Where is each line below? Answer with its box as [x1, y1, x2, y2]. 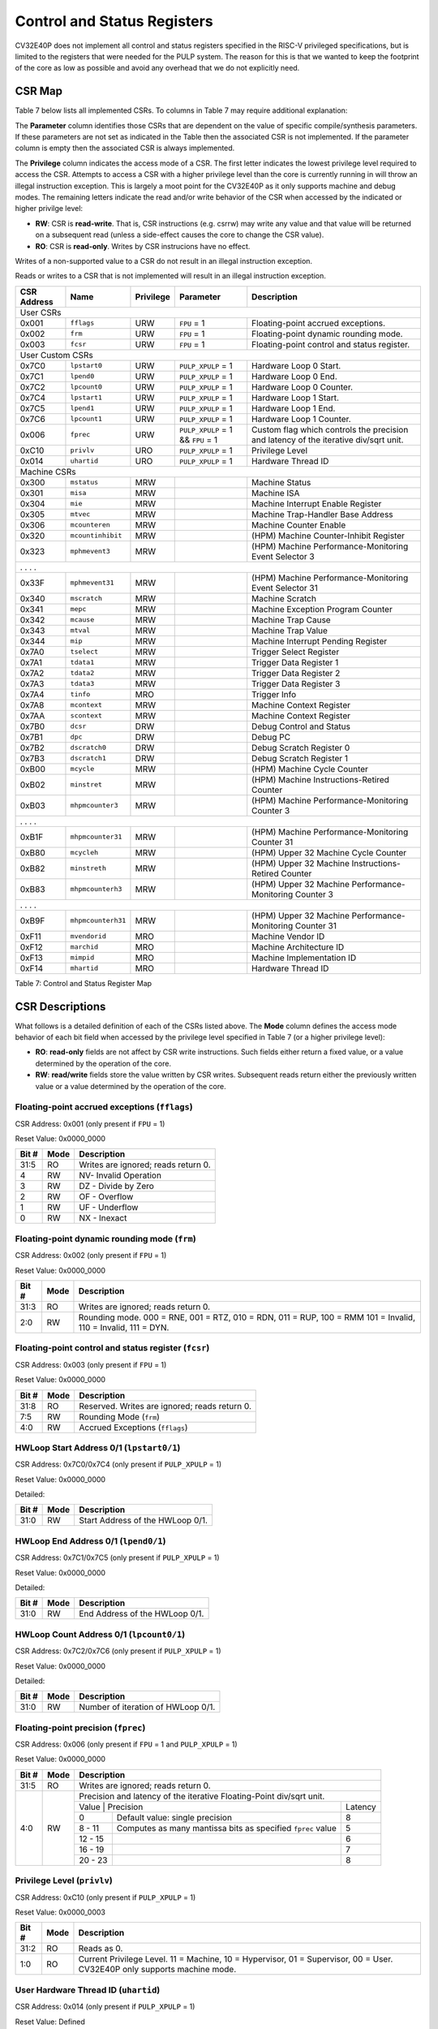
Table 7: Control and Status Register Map [15, 978, 152, 988]
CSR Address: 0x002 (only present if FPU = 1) [15, 1251, 167, 1260]
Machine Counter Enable [251, 519, 346, 531]
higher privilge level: [15, 204, 84, 213]
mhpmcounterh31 [70, 916, 127, 925]
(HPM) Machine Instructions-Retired [251, 773, 389, 785]
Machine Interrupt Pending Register [251, 635, 388, 647]
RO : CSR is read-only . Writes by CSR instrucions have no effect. [35, 241, 251, 251]
